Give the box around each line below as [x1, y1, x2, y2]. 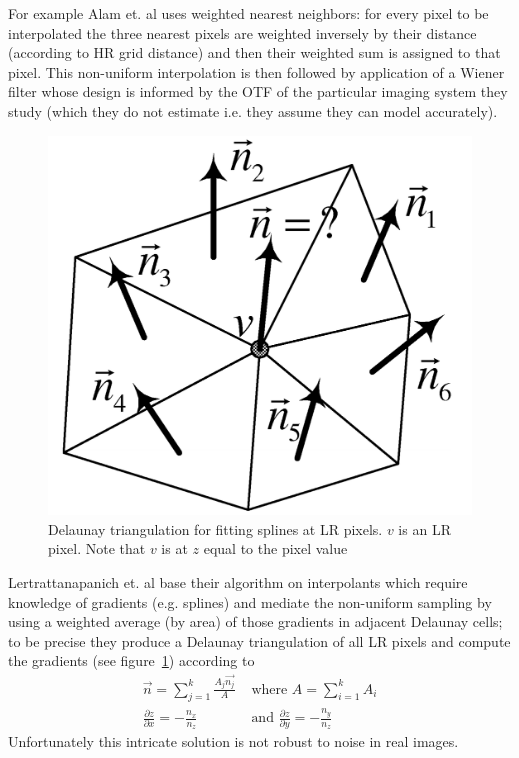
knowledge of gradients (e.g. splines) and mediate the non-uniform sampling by [8, 591, 492, 612]
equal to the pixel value [203, 538, 348, 559]
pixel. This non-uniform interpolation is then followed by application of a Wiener [8, 61, 505, 82]
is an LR [398, 518, 451, 539]
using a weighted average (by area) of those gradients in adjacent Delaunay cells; [8, 611, 503, 632]
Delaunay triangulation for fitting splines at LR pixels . [48, 518, 383, 539]
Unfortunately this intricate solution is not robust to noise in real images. [8, 731, 459, 752]
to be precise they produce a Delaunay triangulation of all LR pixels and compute [8, 630, 511, 651]
